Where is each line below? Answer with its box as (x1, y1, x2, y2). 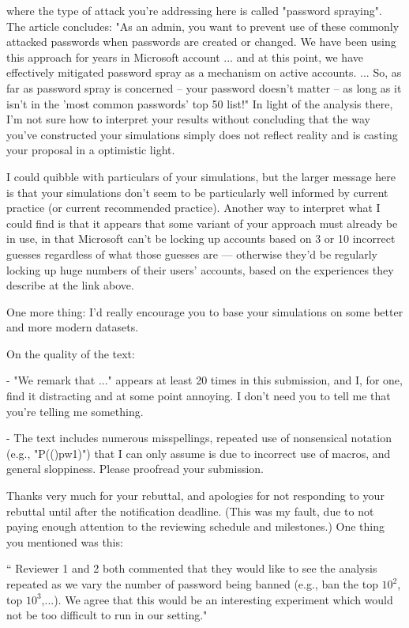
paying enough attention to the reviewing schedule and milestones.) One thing (6, 518, 385, 535)
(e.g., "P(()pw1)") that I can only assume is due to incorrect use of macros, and (6, 445, 391, 461)
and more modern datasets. (6, 319, 139, 335)
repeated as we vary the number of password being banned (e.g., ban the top (6, 576, 378, 592)
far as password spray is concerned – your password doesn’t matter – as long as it (6, 79, 402, 96)
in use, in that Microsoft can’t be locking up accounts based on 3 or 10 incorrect (6, 230, 396, 247)
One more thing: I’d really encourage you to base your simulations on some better (6, 303, 403, 320)
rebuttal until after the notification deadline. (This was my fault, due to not (6, 502, 374, 519)
